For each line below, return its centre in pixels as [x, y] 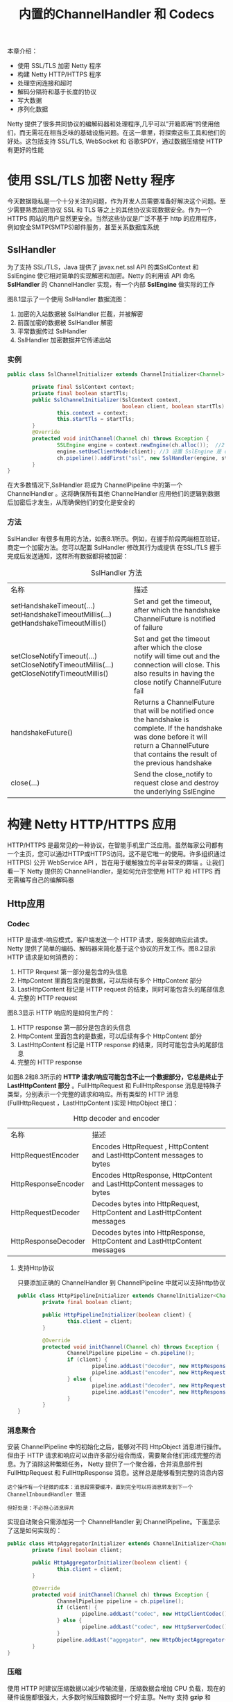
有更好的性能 [25, 150]
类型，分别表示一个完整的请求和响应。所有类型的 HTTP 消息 [93, 1094]
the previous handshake [173, 762]
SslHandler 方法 [116, 572]
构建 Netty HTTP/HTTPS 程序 [59, 74]
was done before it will [170, 737]
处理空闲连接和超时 [45, 83]
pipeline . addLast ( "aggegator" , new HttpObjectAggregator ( [142, 1640]
